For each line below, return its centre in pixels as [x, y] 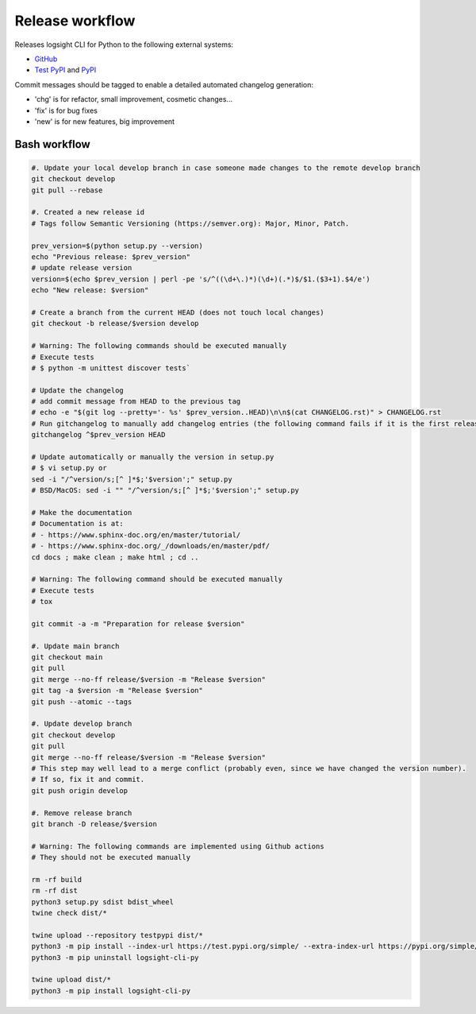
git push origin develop [80, 790]
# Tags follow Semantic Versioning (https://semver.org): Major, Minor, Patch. [190, 223]
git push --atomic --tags [82, 702]
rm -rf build [57, 879]
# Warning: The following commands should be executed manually [159, 346]
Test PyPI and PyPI [65, 70]
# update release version [82, 268]
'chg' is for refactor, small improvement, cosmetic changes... [134, 99]
